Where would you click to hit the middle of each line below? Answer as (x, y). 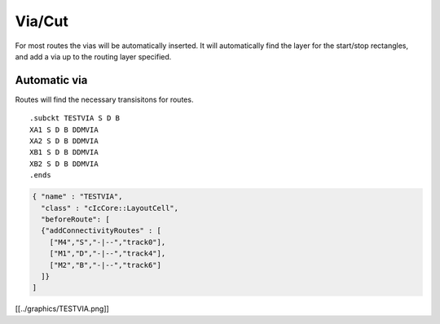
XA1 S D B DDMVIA (64, 129)
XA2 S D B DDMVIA (64, 141)
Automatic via (51, 80)
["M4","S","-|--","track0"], (108, 242)
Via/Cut (42, 21)
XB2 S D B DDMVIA (64, 164)
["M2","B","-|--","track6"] (106, 265)
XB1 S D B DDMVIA (64, 152)
